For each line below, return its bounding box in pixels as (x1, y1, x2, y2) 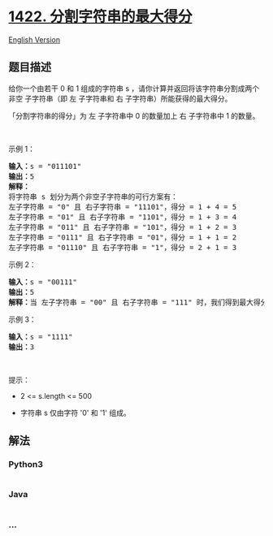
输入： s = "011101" (8, 162, 82, 171)
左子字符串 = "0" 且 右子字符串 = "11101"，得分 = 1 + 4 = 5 (8, 202, 237, 211)
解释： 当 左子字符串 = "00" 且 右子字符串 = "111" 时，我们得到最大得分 (8, 297, 268, 307)
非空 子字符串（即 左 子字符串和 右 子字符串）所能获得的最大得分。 (8, 93, 232, 103)
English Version (8, 34, 61, 45)
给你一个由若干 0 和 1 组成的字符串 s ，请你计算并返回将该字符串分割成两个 (8, 83, 260, 93)
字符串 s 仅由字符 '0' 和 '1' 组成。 (19, 408, 132, 417)
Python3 (8, 459, 43, 470)
